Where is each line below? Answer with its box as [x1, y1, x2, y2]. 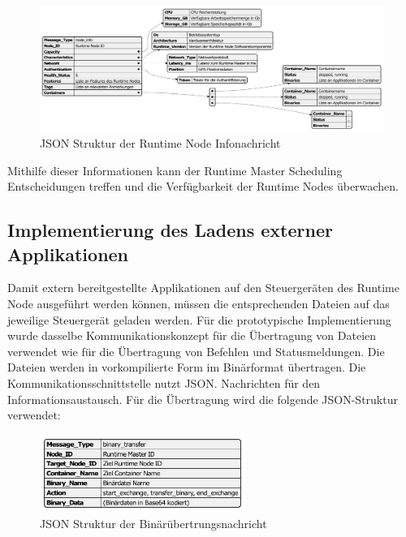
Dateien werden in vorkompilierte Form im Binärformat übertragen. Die [7, 359, 366, 376]
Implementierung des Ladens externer [7, 217, 333, 243]
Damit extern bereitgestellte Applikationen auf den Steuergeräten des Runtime [7, 279, 400, 296]
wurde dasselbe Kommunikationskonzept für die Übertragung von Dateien [7, 327, 377, 344]
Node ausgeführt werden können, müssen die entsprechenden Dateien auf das [7, 295, 390, 311]
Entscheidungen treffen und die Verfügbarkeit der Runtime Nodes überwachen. [7, 178, 399, 195]
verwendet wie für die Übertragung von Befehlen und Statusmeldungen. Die [7, 342, 385, 359]
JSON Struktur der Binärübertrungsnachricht [40, 515, 267, 532]
